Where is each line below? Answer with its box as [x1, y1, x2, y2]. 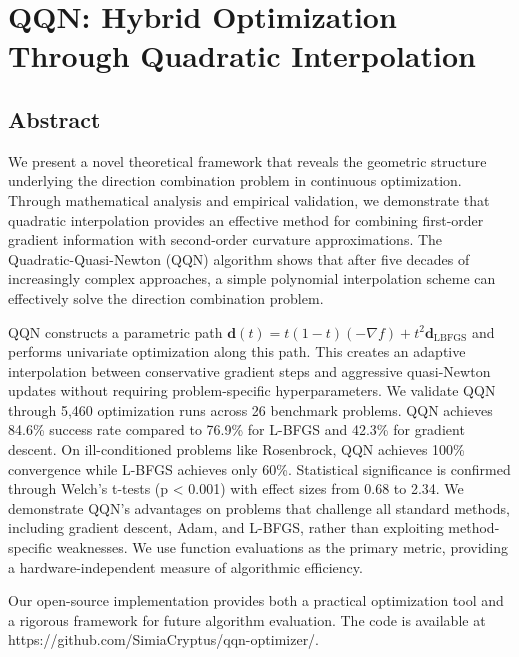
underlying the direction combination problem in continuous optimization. [8, 170, 462, 191]
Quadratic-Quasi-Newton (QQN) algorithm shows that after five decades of [8, 248, 470, 269]
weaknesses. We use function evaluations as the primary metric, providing [56, 537, 509, 558]
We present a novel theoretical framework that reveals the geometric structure [8, 150, 487, 171]
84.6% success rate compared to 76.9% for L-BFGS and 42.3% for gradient [8, 419, 465, 440]
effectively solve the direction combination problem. [8, 287, 324, 308]
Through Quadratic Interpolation [8, 35, 476, 76]
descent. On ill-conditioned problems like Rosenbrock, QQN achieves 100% [8, 439, 465, 460]
